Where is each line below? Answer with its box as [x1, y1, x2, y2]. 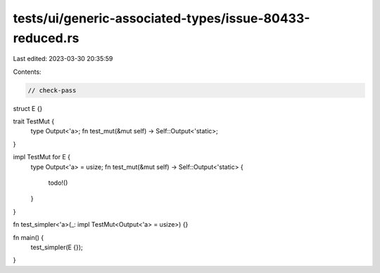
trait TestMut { [13, 117, 55, 126]
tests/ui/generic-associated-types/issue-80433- [13, 11, 310, 26]
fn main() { [13, 233, 44, 241]
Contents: [13, 67, 42, 76]
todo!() [48, 179, 68, 187]
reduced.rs [13, 30, 80, 46]
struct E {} [13, 104, 43, 112]
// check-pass [27, 86, 77, 94]
